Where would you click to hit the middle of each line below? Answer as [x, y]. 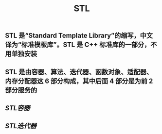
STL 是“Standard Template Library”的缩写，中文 [79, 36]
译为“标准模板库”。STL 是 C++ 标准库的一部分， [78, 45]
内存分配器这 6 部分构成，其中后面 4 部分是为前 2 [79, 81]
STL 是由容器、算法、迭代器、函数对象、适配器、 [79, 72]
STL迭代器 [21, 126]
